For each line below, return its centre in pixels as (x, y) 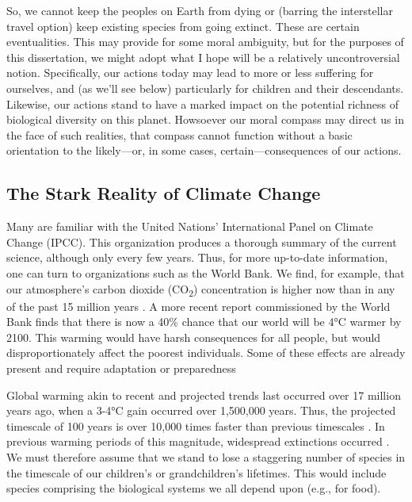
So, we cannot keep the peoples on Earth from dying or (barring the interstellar (200, 10)
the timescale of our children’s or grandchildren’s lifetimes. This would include (196, 472)
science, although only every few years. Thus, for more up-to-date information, (197, 257)
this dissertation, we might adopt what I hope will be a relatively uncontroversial (203, 57)
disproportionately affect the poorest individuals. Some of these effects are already (206, 353)
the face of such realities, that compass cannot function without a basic (179, 134)
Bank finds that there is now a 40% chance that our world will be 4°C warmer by (204, 322)
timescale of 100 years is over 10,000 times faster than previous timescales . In (196, 425)
